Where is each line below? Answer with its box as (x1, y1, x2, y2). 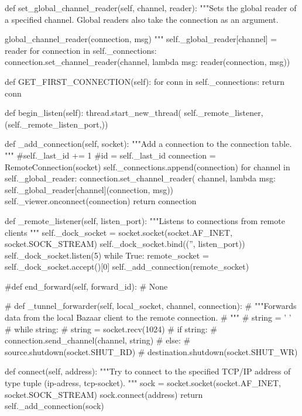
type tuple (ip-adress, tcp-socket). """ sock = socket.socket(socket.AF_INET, (5, 377, 281, 389)
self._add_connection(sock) (5, 400, 104, 412)
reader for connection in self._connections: (5, 44, 157, 56)
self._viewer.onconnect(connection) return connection (5, 195, 197, 207)
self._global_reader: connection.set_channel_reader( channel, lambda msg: (5, 172, 276, 184)
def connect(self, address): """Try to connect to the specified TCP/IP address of (5, 365, 291, 377)
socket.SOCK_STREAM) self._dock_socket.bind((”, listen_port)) (5, 238, 245, 250)
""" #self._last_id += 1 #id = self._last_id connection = (5, 149, 216, 161)
